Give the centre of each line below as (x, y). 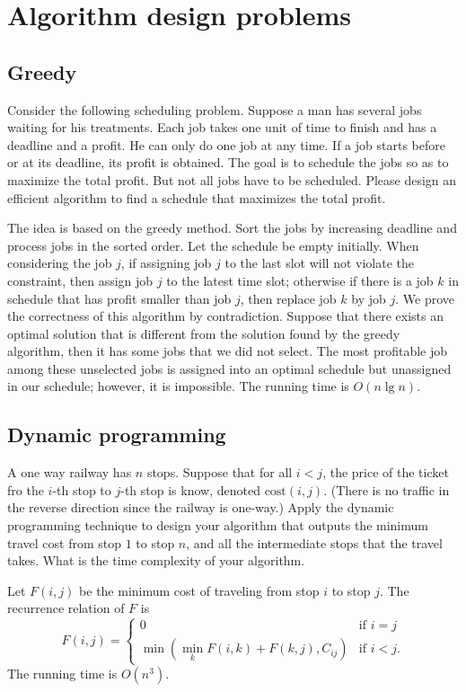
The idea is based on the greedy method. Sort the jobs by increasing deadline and (232, 228)
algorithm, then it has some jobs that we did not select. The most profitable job (228, 351)
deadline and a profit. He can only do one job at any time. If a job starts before (226, 144)
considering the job (60, 263)
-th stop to (82, 489)
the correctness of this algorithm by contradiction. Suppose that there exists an (225, 316)
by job (369, 298)
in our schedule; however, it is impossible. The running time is (178, 386)
